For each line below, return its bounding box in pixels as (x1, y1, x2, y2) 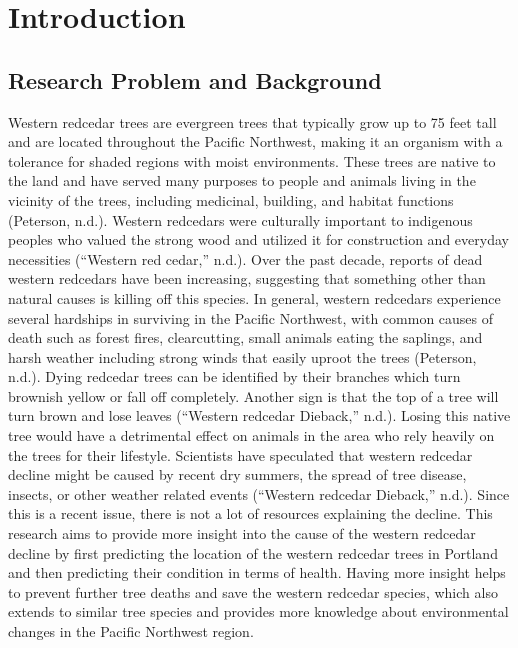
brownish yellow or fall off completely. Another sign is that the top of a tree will (8, 385, 499, 406)
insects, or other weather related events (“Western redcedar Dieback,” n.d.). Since (8, 483, 510, 504)
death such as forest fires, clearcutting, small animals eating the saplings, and (8, 327, 483, 348)
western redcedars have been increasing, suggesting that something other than (8, 268, 486, 289)
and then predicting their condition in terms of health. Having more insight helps (8, 562, 506, 583)
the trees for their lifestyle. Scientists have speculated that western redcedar (8, 444, 473, 465)
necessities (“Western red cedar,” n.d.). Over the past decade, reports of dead (8, 248, 483, 269)
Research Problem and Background (8, 64, 382, 95)
